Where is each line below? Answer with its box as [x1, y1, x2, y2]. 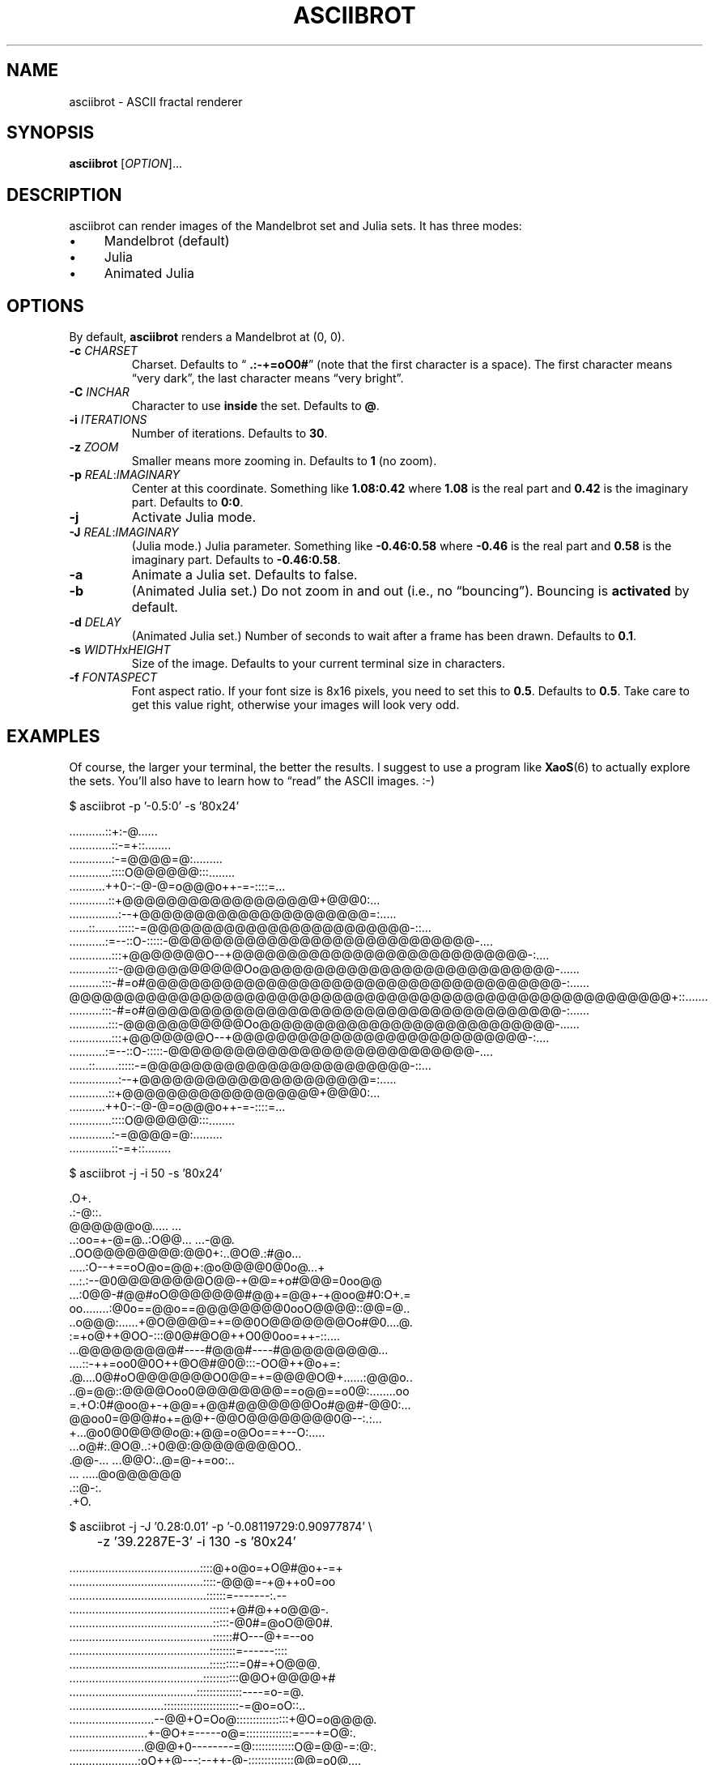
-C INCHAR [69, 385, 130, 400]
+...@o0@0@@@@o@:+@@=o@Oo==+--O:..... [69, 1425, 325, 1439]
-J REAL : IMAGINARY [69, 525, 179, 540]
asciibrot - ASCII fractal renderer [69, 94, 243, 109]
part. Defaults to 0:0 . [131, 495, 244, 510]
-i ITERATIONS [69, 412, 147, 427]
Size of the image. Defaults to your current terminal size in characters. [131, 656, 506, 671]
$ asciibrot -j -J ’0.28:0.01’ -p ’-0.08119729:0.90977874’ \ [69, 1519, 372, 1533]
